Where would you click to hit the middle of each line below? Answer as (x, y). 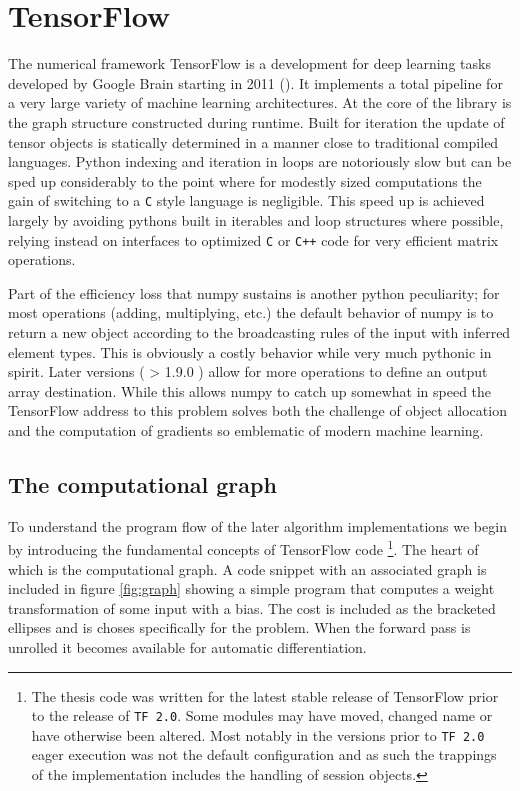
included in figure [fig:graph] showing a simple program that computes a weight (251, 588)
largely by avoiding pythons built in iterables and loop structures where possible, (256, 219)
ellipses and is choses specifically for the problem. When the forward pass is (239, 627)
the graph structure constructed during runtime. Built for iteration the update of (256, 121)
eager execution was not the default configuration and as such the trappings (264, 754)
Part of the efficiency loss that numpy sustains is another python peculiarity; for (254, 292)
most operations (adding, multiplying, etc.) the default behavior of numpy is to (251, 312)
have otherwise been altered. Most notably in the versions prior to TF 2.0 (258, 734)
